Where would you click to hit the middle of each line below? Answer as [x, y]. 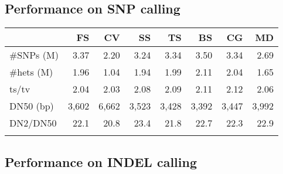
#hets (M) [31, 72]
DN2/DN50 [33, 123]
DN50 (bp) [32, 106]
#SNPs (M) [34, 55]
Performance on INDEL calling [101, 161]
